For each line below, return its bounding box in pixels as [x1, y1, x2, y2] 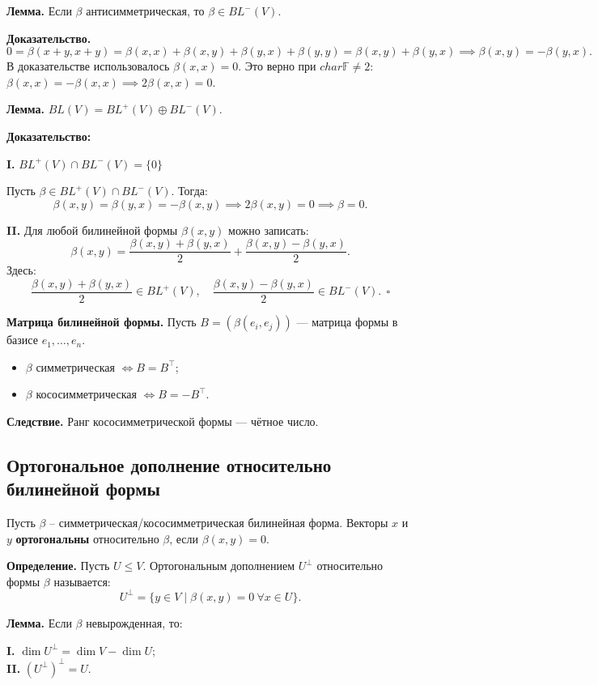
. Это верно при [238, 57, 316, 74]
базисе [6, 331, 38, 348]
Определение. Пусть [6, 557, 110, 574]
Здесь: [6, 262, 36, 279]
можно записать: [228, 221, 309, 238]
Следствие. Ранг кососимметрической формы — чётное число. [6, 412, 319, 429]
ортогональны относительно [15, 530, 159, 547]
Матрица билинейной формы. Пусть [6, 313, 197, 330]
